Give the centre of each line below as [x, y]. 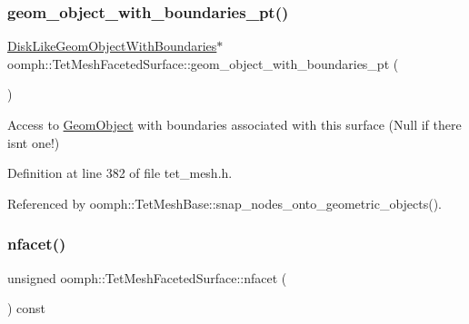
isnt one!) [34, 142]
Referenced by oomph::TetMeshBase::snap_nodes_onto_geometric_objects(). [225, 203]
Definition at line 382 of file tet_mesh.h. [120, 173]
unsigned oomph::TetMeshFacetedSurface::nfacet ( [147, 277]
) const [27, 308]
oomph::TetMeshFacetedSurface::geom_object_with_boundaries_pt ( [203, 63]
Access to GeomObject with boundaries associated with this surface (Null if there [234, 124]
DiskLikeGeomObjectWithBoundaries [112, 46]
